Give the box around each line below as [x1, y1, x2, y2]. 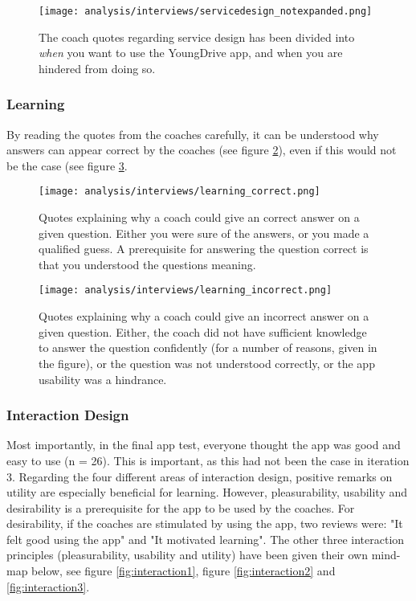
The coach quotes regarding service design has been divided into [39, 28, 355, 45]
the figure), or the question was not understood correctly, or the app [39, 354, 375, 371]
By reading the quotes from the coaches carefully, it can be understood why [6, 125, 379, 142]
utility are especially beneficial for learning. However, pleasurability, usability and [6, 484, 408, 501]
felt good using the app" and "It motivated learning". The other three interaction [6, 530, 405, 547]
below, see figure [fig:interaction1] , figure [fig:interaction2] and [31, 562, 336, 579]
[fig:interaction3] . [6, 578, 90, 595]
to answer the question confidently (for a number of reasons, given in [39, 339, 377, 356]
